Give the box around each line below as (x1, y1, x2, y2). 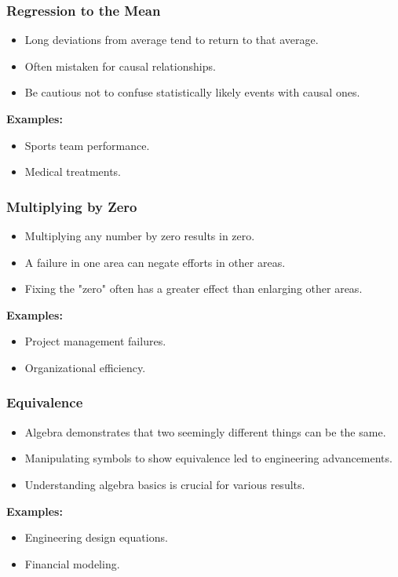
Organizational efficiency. (24, 359, 146, 375)
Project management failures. (24, 333, 166, 349)
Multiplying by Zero (6, 196, 137, 216)
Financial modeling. (24, 555, 120, 572)
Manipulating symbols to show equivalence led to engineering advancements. (24, 450, 393, 466)
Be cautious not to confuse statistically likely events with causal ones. (24, 84, 360, 100)
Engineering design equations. (24, 529, 168, 546)
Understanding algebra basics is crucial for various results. (24, 476, 305, 492)
